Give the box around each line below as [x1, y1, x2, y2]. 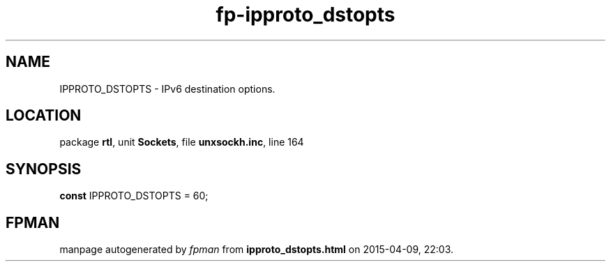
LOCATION [6, 107, 82, 125]
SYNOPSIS [6, 160, 82, 178]
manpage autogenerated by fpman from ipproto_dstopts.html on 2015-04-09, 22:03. [59, 243, 454, 256]
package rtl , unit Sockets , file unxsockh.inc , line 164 [59, 136, 304, 148]
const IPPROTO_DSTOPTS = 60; [59, 190, 209, 202]
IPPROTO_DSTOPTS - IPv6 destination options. [59, 82, 276, 95]
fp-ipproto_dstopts [216, 3, 395, 26]
